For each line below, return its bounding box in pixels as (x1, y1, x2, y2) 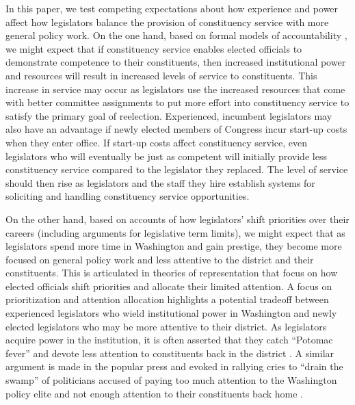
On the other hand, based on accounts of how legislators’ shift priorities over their (5, 211, 350, 226)
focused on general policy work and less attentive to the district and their (5, 252, 314, 266)
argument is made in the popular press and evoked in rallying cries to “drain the (5, 359, 343, 374)
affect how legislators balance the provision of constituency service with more (5, 14, 329, 29)
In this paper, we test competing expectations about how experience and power (5, 1, 339, 15)
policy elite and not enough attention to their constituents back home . (5, 386, 303, 400)
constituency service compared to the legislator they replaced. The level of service (5, 162, 348, 177)
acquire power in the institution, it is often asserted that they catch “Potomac (5, 332, 333, 347)
